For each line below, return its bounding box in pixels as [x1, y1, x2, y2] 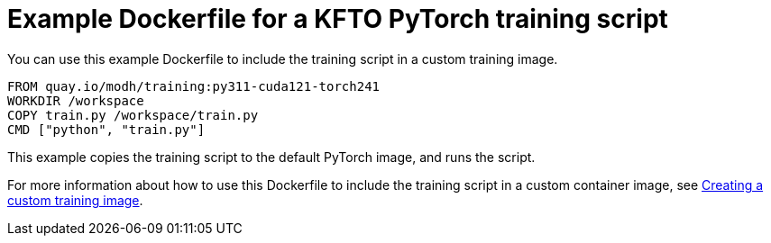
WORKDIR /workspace [7, 93, 144, 108]
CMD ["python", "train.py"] [7, 121, 206, 137]
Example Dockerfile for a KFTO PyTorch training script [7, 4, 668, 34]
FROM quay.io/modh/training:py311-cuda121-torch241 [7, 78, 381, 94]
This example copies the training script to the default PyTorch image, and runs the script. [7, 148, 536, 165]
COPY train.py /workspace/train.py [7, 107, 259, 122]
